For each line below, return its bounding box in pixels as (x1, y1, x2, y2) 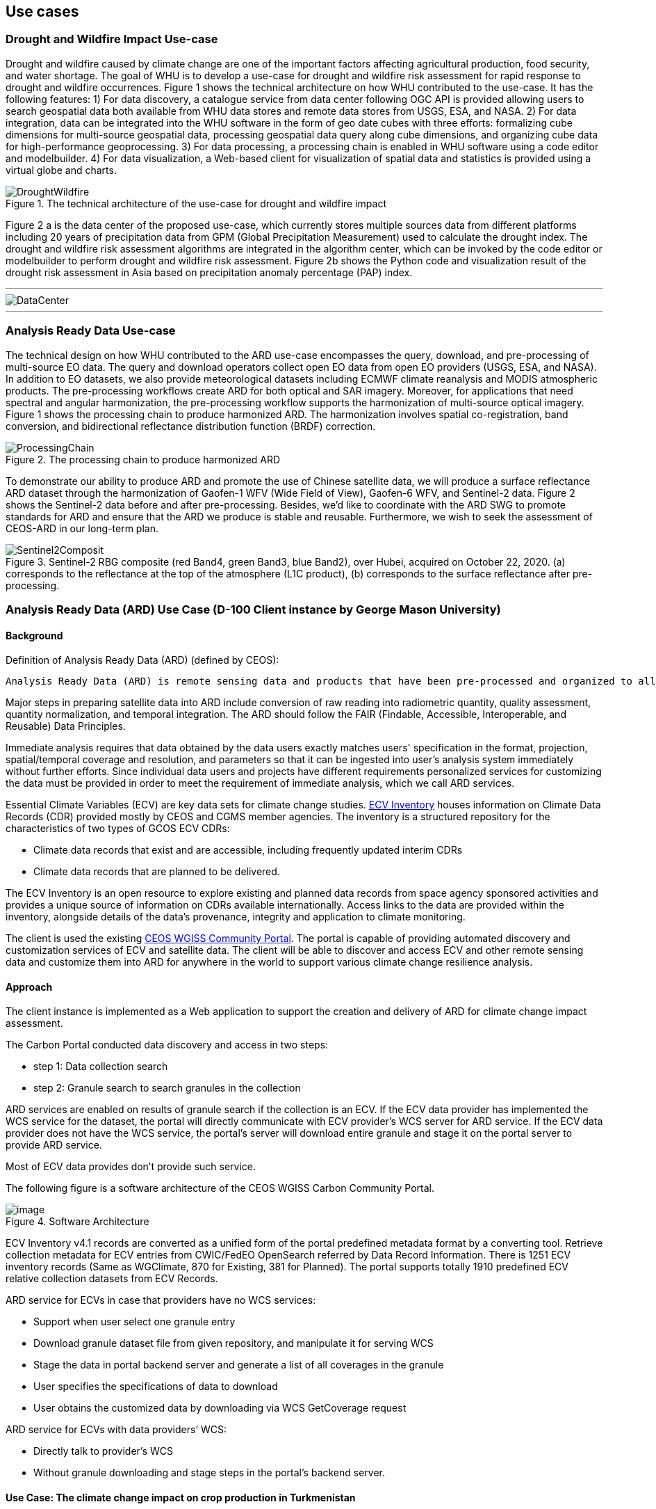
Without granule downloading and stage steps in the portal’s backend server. (33, 1467, 386, 1479)
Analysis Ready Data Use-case (6, 324, 176, 338)
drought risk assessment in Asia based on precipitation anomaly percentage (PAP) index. (6, 266, 413, 278)
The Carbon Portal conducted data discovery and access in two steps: (6, 1039, 329, 1051)
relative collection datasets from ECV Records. (6, 1272, 218, 1285)
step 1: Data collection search (33, 1060, 168, 1073)
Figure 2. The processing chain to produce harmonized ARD (6, 453, 281, 465)
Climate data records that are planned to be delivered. (33, 865, 280, 878)
